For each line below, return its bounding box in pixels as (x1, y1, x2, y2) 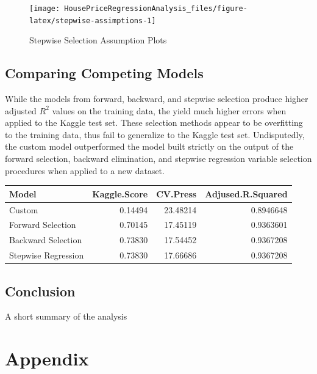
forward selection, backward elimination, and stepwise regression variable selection (5, 152, 312, 165)
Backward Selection (9, 233, 82, 246)
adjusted (5, 104, 37, 117)
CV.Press (156, 187, 197, 200)
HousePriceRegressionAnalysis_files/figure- (64, 4, 248, 13)
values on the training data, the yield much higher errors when (52, 104, 287, 117)
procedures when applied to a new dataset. (5, 164, 165, 177)
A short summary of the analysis (5, 310, 127, 323)
